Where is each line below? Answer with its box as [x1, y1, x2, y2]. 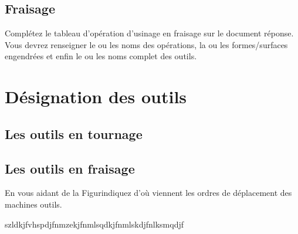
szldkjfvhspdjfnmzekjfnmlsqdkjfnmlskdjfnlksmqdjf [5, 218, 184, 230]
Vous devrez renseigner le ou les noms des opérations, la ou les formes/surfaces [5, 38, 288, 50]
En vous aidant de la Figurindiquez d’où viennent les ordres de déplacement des [5, 186, 292, 199]
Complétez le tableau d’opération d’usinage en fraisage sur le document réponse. [5, 27, 294, 39]
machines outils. [5, 198, 62, 210]
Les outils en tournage [5, 124, 143, 143]
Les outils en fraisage [5, 159, 135, 177]
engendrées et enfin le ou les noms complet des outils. [5, 50, 197, 62]
